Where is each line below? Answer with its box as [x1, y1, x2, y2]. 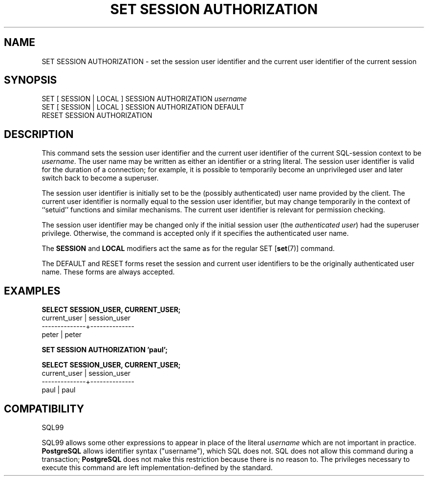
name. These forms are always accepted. [42, 268, 175, 276]
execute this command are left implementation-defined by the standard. [42, 463, 273, 472]
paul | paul [42, 386, 76, 394]
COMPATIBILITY [4, 402, 84, 415]
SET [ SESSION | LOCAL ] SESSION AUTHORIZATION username [42, 94, 247, 103]
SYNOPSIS [4, 74, 57, 87]
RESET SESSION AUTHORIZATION [42, 111, 152, 120]
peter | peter [42, 330, 82, 339]
